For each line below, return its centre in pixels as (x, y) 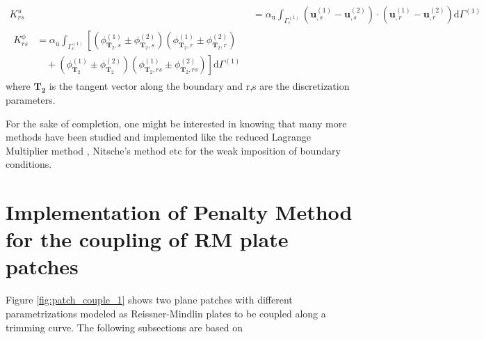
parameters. (31, 99)
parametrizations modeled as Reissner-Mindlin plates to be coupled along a (166, 313)
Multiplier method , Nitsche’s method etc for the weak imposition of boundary (173, 150)
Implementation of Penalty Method (179, 212)
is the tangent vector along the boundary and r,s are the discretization (199, 86)
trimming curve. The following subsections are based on (124, 327)
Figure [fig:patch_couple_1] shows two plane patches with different (149, 300)
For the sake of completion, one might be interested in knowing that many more (176, 123)
